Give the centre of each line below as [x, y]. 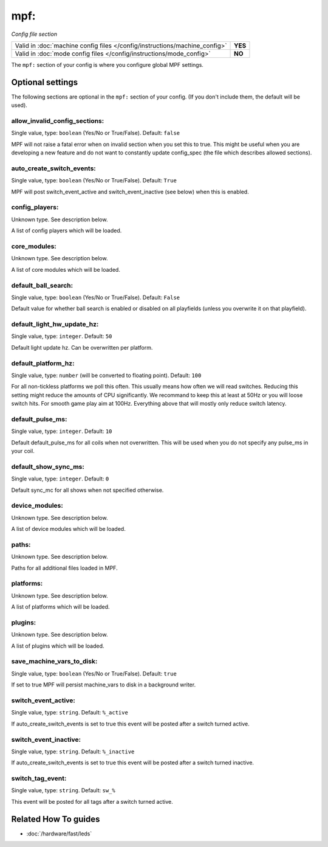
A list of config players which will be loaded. [67, 230]
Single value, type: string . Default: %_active [70, 713]
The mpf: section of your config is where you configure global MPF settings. [107, 64]
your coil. [23, 451]
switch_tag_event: [39, 778]
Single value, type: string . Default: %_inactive [73, 752]
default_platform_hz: [43, 363]
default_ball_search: [42, 285]
